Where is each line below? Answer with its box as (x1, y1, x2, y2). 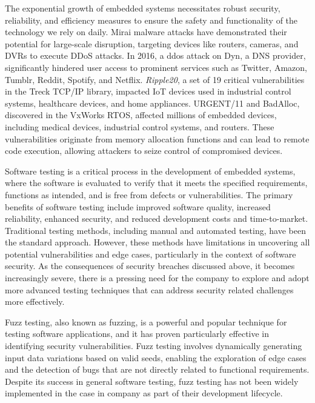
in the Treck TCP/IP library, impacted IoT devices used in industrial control (5, 85, 291, 98)
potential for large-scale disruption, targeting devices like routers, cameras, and (5, 37, 299, 50)
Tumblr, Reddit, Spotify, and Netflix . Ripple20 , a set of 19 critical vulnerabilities (5, 73, 305, 85)
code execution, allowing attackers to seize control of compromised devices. (5, 144, 283, 157)
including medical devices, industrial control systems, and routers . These (5, 120, 274, 133)
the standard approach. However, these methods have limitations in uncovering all (5, 236, 310, 248)
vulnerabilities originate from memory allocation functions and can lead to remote (5, 132, 310, 145)
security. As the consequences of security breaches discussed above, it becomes (5, 259, 295, 272)
